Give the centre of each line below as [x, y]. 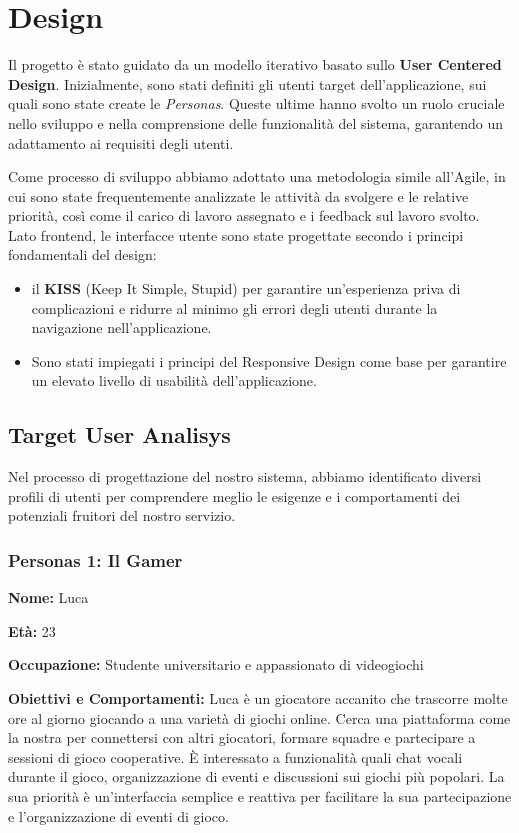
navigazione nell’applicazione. [121, 327]
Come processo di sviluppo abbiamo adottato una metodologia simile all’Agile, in [257, 176]
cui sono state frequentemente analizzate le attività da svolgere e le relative [238, 195]
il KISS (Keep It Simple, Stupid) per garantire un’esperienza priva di [246, 288]
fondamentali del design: [82, 254]
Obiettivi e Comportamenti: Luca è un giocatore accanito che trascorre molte [258, 698]
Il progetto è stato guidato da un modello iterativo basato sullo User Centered [255, 64]
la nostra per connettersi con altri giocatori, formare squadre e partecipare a [242, 737]
